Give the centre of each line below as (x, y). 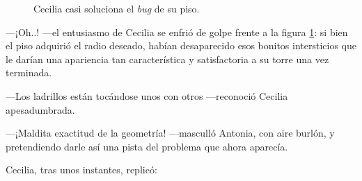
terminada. (29, 72)
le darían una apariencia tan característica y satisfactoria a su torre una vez (167, 59)
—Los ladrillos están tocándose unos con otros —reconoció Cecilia (147, 95)
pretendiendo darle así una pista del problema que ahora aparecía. (147, 146)
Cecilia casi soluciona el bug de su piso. (117, 8)
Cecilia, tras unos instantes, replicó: (81, 170)
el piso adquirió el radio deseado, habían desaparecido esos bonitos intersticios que (181, 45)
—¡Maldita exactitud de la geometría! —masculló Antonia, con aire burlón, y (170, 133)
